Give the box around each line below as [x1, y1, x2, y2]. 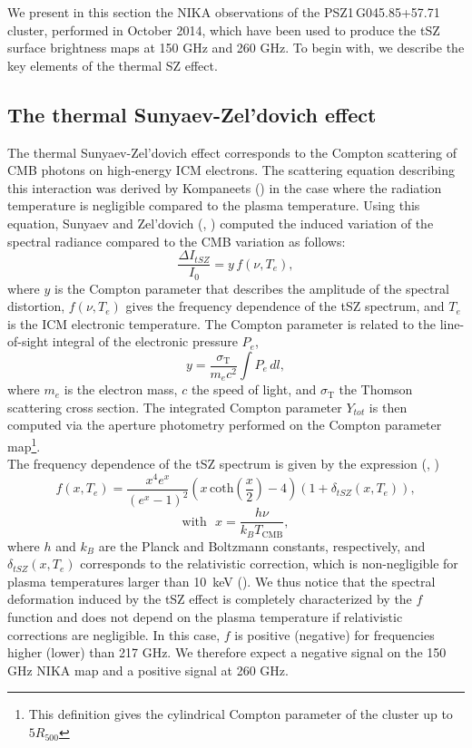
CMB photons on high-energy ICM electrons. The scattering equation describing [7, 160, 455, 180]
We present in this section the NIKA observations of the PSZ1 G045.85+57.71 [7, 3, 440, 21]
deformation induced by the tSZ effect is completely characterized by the [7, 589, 412, 608]
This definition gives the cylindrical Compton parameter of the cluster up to [28, 704, 453, 724]
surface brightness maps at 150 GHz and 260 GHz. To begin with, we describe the [7, 38, 465, 57]
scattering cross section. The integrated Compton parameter [7, 397, 342, 416]
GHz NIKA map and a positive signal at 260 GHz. [7, 660, 289, 679]
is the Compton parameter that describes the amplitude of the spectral [54, 278, 449, 297]
